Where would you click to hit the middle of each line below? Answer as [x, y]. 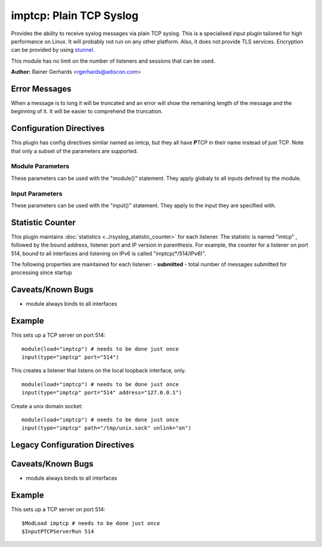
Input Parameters [37, 194]
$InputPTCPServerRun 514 [58, 531]
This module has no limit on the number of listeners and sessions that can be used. [113, 61]
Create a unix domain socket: [47, 406]
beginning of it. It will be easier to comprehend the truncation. [87, 111]
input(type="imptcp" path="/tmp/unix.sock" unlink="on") [107, 428]
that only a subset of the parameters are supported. [75, 151]
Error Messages [41, 88]
